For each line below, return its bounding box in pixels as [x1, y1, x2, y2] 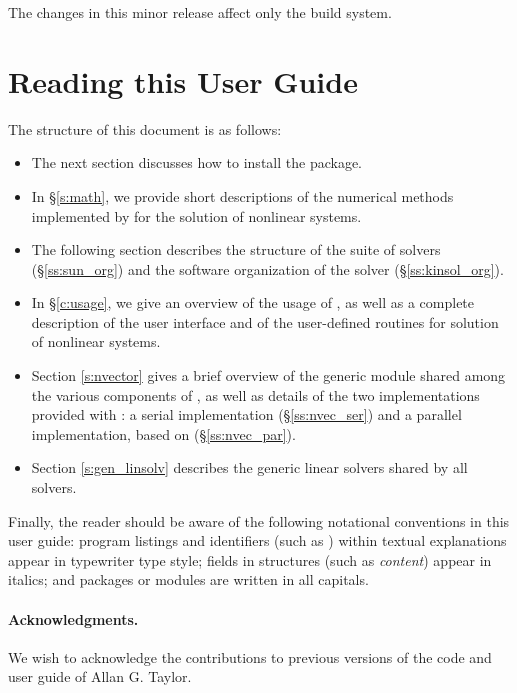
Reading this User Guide [8, 60, 358, 101]
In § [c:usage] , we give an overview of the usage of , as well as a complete [31, 292, 475, 313]
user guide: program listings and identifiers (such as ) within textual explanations [8, 530, 507, 551]
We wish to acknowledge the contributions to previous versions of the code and [8, 646, 492, 667]
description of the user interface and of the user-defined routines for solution [31, 311, 499, 332]
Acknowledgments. [8, 608, 139, 629]
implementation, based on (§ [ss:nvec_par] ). [31, 423, 296, 444]
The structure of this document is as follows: [8, 118, 282, 139]
